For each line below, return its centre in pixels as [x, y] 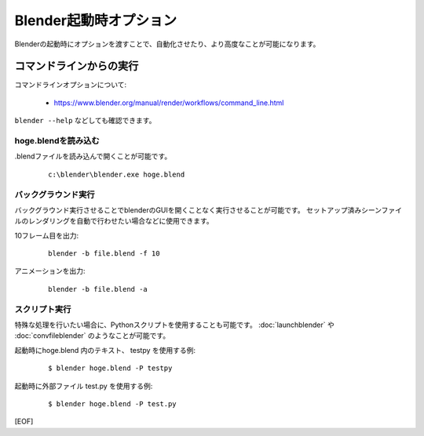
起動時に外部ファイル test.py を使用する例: [84, 386]
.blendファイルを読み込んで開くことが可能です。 [93, 156]
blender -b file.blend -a [98, 289]
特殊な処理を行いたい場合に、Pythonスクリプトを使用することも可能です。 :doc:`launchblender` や [175, 325]
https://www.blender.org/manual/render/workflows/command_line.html [169, 103]
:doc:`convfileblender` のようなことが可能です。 [92, 336]
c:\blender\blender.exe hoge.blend [117, 174]
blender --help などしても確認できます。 [85, 121]
